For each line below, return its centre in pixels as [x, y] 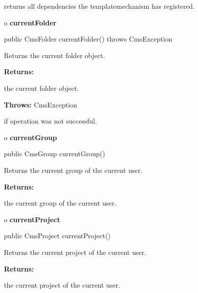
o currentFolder [30, 22]
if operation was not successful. [51, 121]
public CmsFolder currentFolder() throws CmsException [88, 39]
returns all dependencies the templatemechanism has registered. [99, 6]
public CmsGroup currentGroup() [55, 154]
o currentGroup [31, 137]
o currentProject [32, 219]
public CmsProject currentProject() [57, 236]
